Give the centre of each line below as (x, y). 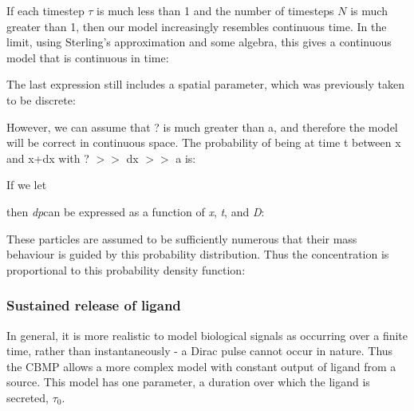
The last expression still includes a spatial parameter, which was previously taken (205, 84)
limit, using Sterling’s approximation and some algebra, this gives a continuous (199, 42)
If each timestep (45, 10)
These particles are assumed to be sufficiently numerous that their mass (182, 238)
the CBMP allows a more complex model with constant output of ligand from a (201, 366)
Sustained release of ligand (94, 305)
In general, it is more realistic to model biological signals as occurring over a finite (207, 335)
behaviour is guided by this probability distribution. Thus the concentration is (198, 254)
